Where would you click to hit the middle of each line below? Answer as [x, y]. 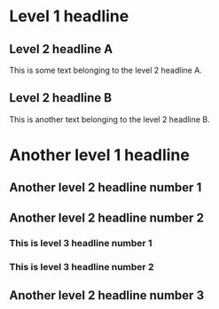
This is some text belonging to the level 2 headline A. [106, 70]
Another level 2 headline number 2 [106, 217]
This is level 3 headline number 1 [81, 243]
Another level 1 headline [100, 155]
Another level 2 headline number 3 [107, 295]
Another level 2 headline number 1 [106, 188]
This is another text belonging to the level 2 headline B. [109, 119]
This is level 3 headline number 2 [82, 267]
